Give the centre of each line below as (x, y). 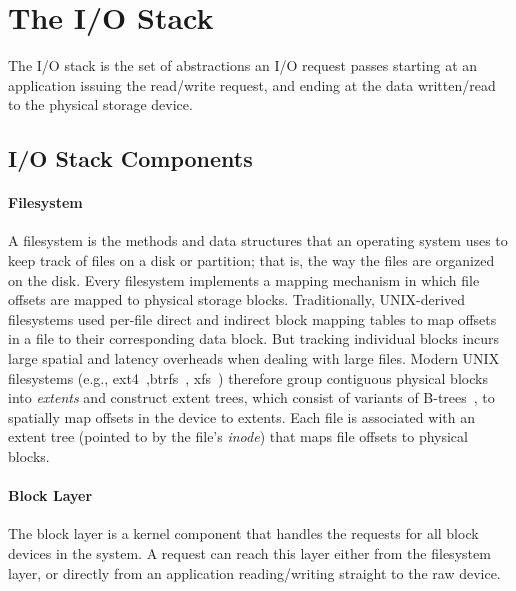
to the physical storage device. (100, 104)
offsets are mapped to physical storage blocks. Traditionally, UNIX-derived (237, 299)
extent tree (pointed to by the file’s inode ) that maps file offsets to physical (238, 436)
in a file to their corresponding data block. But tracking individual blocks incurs (254, 338)
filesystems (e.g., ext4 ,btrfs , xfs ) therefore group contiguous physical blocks (248, 377)
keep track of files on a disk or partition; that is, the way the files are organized (251, 260)
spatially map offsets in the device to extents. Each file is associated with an (241, 416)
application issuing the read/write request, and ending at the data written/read (252, 84)
